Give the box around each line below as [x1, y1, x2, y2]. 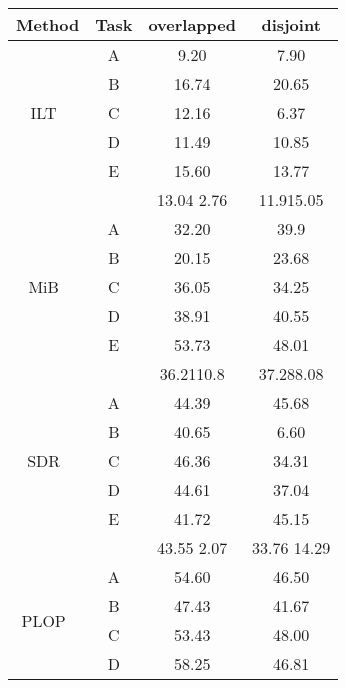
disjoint [261, 13, 321, 36]
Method [16, 13, 80, 36]
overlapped [148, 13, 236, 36]
